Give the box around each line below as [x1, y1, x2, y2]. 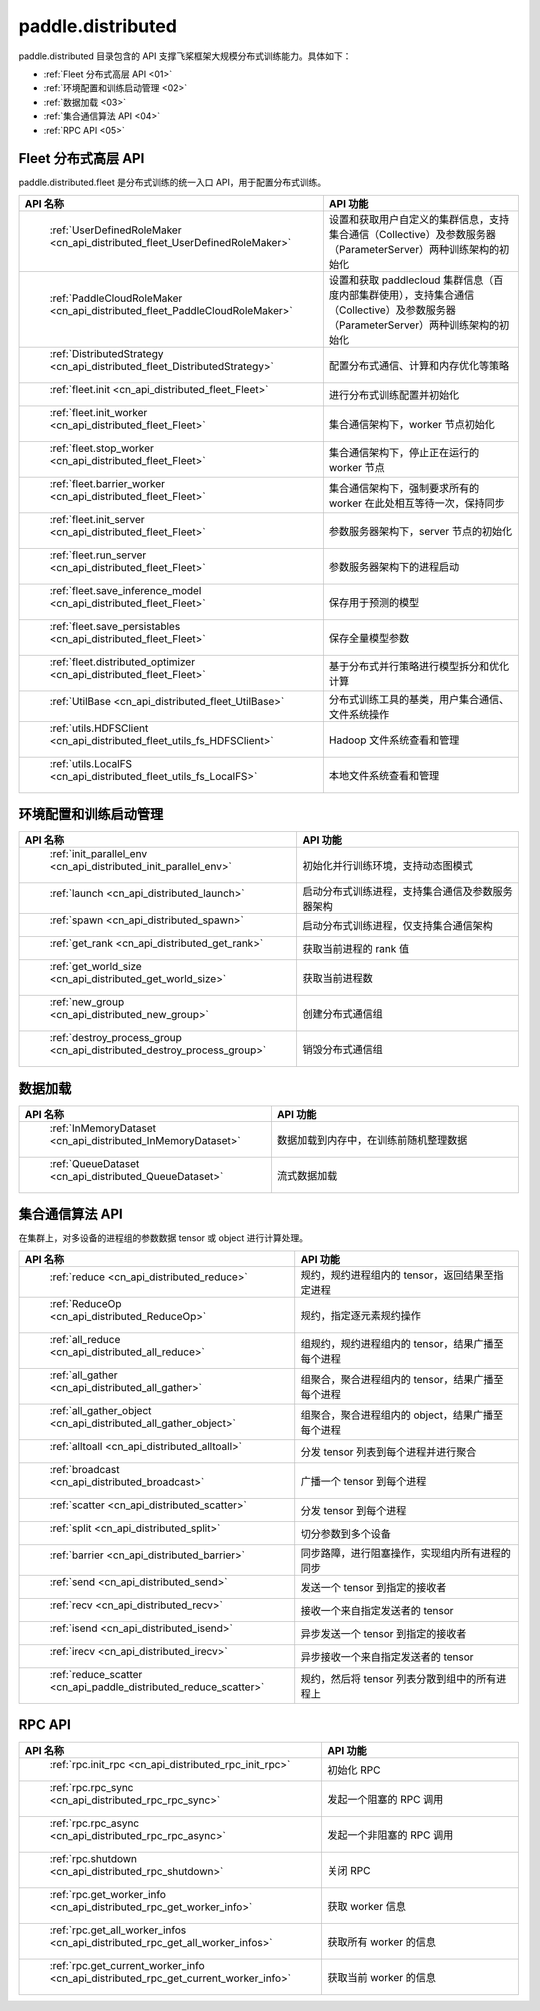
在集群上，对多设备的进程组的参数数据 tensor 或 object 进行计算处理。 [18, 1232, 309, 1244]
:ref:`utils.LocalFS [49, 756, 133, 770]
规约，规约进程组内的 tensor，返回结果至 [300, 1268, 494, 1282]
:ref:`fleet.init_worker [49, 405, 148, 419]
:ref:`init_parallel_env [49, 847, 148, 861]
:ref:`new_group [49, 995, 125, 1009]
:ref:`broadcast [49, 1462, 120, 1476]
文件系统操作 [328, 707, 390, 721]
